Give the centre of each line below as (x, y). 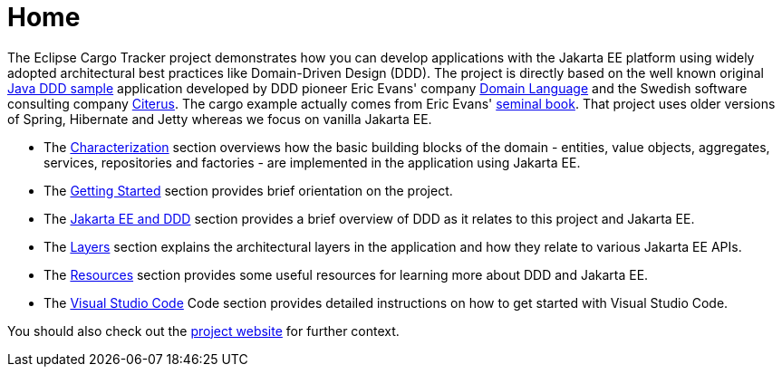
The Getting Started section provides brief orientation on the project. (248, 190)
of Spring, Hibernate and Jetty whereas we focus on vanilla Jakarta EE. (220, 119)
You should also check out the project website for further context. (203, 331)
